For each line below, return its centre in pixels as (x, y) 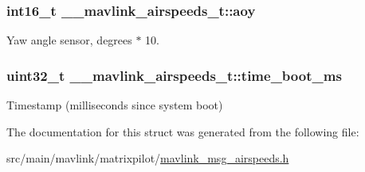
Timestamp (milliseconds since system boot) (115, 105)
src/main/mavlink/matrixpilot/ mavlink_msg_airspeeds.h (148, 158)
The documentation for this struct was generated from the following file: (183, 131)
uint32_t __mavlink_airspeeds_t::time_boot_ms (174, 75)
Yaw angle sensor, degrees (69, 40)
